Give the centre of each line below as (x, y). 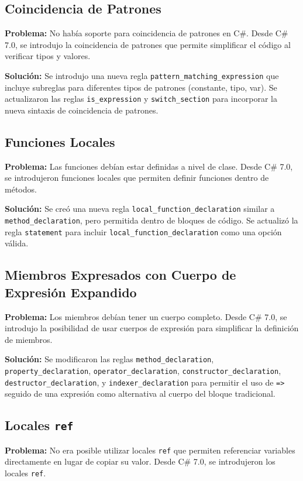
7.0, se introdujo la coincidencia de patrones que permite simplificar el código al (148, 44)
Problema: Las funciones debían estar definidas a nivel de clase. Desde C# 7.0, (149, 166)
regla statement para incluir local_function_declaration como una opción (143, 231)
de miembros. (29, 339)
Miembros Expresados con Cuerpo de (120, 275)
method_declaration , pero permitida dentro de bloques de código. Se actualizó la (151, 220)
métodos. (21, 189)
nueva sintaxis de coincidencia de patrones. (82, 110)
